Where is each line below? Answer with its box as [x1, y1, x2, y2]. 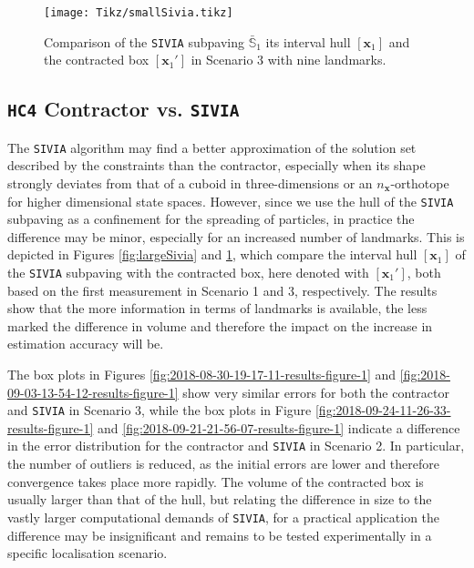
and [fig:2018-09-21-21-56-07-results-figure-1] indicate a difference [98, 418, 460, 437]
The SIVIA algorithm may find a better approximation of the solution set [7, 137, 417, 157]
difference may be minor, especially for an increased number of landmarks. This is [7, 227, 465, 246]
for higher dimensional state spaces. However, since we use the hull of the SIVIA [7, 191, 454, 210]
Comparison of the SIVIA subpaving [44, 32, 244, 51]
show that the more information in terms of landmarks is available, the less [7, 299, 428, 318]
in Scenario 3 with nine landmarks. [191, 50, 386, 69]
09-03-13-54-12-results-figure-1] [7, 382, 179, 401]
